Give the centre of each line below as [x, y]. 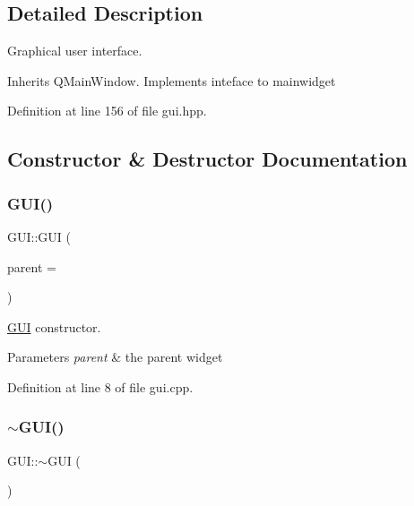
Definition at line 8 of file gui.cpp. [100, 386]
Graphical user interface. [75, 51]
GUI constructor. [54, 326]
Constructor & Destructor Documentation [207, 159]
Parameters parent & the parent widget [115, 357]
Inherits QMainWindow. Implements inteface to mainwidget [172, 80]
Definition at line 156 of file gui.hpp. [107, 111]
